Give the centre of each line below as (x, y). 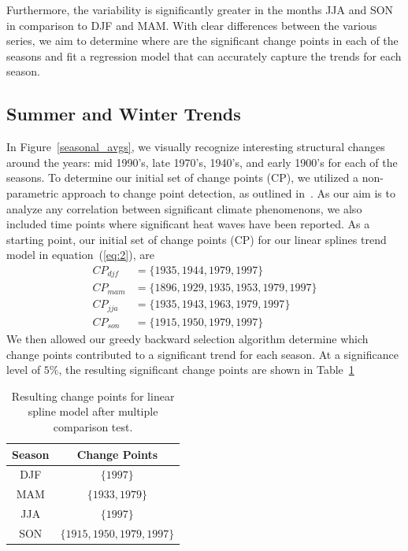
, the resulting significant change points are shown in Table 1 (206, 370)
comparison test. (93, 426)
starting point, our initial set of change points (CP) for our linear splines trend (197, 239)
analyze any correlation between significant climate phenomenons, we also (184, 208)
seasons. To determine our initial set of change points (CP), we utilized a (183, 178)
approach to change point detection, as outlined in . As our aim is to (228, 192)
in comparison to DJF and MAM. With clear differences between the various (192, 25)
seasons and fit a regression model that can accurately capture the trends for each (204, 55)
